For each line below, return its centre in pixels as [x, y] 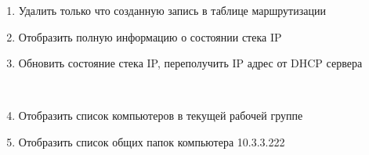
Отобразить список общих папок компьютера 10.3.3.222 [152, 141]
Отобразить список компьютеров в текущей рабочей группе [161, 115]
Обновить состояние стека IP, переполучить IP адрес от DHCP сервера [190, 63]
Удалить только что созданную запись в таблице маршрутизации [172, 10]
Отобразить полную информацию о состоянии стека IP [150, 36]
